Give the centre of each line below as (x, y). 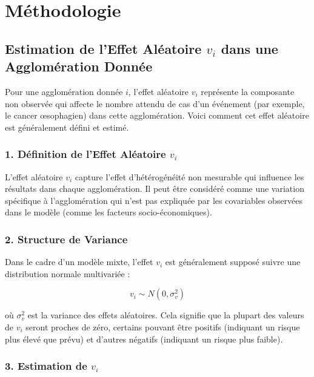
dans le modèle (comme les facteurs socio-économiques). (109, 212)
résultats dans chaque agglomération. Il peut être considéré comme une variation (155, 189)
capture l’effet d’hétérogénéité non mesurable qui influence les (189, 176)
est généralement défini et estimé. (67, 127)
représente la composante (248, 91)
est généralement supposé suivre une (233, 262)
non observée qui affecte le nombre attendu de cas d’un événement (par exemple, (155, 103)
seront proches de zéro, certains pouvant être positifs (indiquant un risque (163, 326)
